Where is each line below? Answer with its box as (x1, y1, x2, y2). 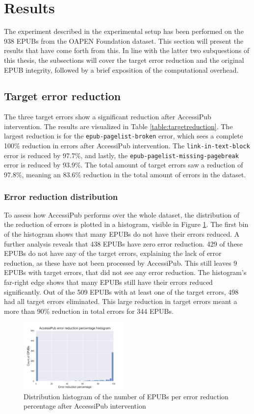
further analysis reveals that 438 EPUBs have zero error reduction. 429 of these (4, 238, 243, 248)
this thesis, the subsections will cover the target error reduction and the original (4, 55, 244, 65)
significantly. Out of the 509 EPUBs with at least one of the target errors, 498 (4, 286, 239, 297)
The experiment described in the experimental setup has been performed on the (4, 26, 244, 36)
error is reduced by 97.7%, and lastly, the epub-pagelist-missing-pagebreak (4, 150, 239, 160)
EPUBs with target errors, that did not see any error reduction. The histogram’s (4, 267, 247, 277)
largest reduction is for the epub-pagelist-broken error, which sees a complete (4, 131, 243, 141)
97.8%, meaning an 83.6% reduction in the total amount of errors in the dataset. (4, 169, 246, 180)
